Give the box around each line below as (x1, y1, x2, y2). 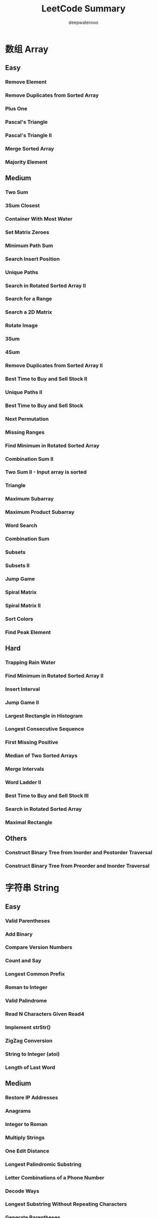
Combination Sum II (5, 455, 54, 462)
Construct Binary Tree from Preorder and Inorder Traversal (5, 863, 150, 870)
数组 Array (5, 43, 49, 55)
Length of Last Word (5, 1064, 56, 1071)
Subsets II (5, 562, 30, 569)
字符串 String (5, 883, 60, 893)
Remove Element (5, 79, 47, 85)
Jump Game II (5, 699, 39, 706)
